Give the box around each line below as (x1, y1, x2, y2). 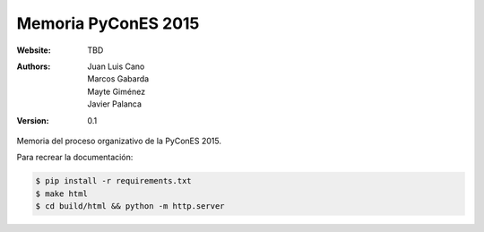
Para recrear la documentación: (16, 152, 134, 163)
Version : (16, 115, 49, 125)
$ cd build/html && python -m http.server (35, 202, 225, 211)
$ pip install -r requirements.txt (35, 176, 192, 186)
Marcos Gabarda (87, 73, 150, 84)
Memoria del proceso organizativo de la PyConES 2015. (16, 135, 221, 146)
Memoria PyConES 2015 (16, 13, 200, 33)
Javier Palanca (87, 99, 143, 109)
